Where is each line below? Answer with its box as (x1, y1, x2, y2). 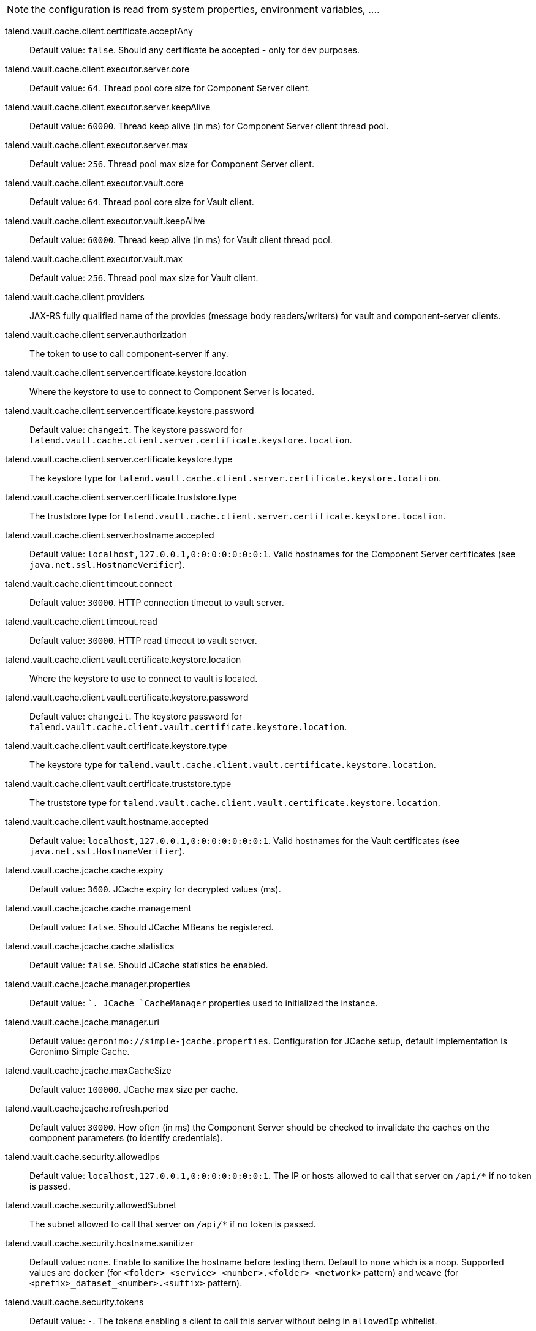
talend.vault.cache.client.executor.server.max (5, 140, 189, 150)
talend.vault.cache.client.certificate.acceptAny (5, 26, 193, 36)
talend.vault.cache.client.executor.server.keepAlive (5, 102, 211, 112)
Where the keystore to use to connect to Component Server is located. (29, 386, 314, 397)
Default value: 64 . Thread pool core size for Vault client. (29, 197, 254, 207)
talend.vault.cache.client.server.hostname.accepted (5, 530, 214, 540)
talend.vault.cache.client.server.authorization (5, 330, 187, 340)
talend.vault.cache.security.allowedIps (5, 1152, 160, 1162)
